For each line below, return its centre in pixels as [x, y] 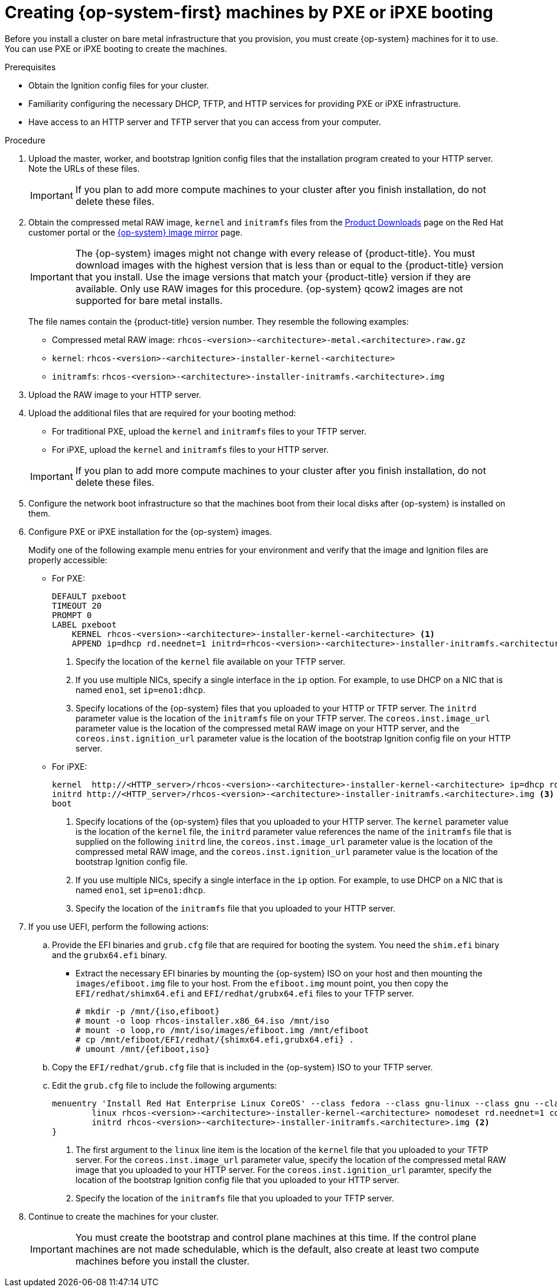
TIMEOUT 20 [77, 605]
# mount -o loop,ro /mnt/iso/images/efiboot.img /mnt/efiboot [222, 1030]
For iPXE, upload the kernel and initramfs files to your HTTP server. [190, 449]
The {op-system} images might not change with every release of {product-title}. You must [275, 253]
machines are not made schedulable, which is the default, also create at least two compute [277, 1249]
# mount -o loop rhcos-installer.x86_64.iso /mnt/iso [202, 1020]
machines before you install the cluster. [162, 1261]
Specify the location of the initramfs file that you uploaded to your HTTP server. [235, 908]
